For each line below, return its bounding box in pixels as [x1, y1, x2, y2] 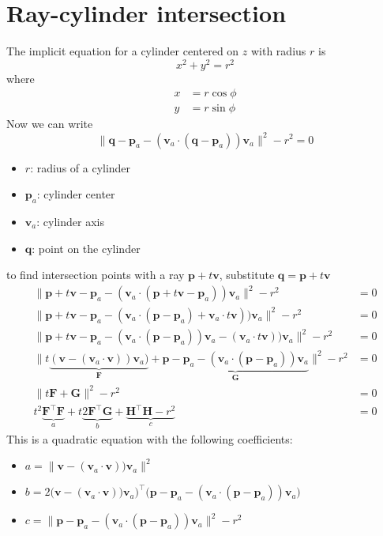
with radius [250, 43, 306, 59]
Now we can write [6, 115, 93, 132]
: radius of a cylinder [30, 159, 131, 176]
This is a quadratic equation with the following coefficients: [6, 430, 293, 447]
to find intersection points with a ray [6, 266, 185, 283]
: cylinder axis [36, 213, 104, 229]
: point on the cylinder [32, 240, 141, 256]
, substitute [219, 266, 275, 283]
